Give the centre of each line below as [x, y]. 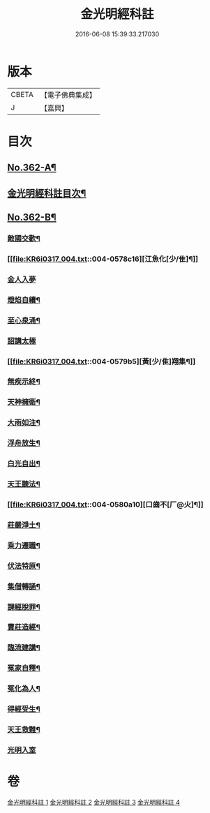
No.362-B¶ [32, 217]
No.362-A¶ [32, 168]
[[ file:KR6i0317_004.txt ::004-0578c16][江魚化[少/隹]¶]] [103, 259]
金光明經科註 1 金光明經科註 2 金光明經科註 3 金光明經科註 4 [93, 802]
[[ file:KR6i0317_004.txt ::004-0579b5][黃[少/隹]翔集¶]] [102, 361]
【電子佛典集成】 [68, 95]
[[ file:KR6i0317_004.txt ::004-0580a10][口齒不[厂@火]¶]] [105, 505]
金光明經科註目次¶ [47, 193]
